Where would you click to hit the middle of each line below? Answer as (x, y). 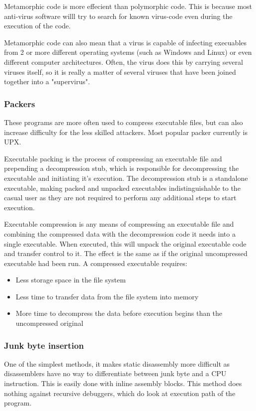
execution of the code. (38, 26)
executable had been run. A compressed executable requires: (96, 263)
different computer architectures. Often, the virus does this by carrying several (124, 62)
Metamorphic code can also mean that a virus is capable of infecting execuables (126, 42)
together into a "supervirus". (47, 81)
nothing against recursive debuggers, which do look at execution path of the (120, 393)
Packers (20, 103)
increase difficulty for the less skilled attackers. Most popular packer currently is (126, 132)
